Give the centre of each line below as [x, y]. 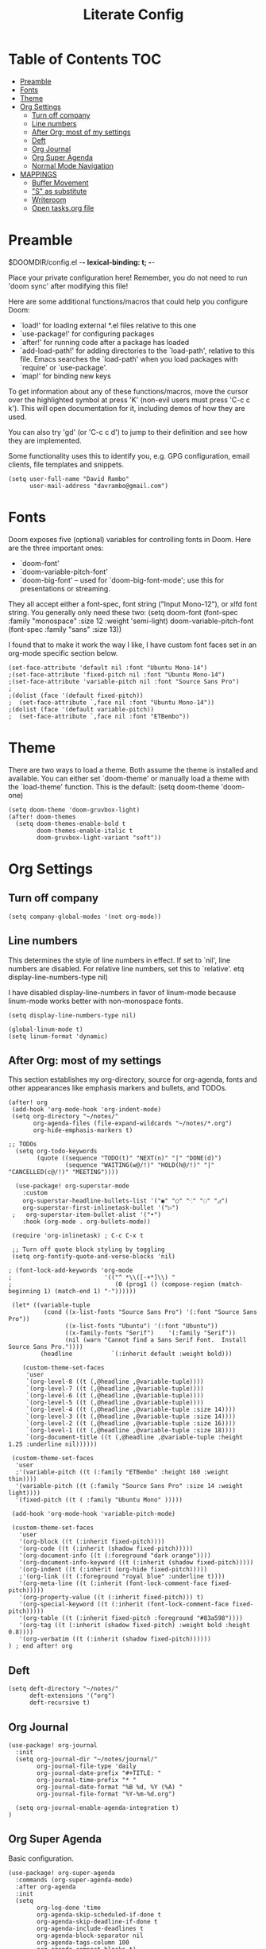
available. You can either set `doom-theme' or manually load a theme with [129, 778]
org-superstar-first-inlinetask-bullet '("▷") [101, 1208]
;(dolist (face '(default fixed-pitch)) [76, 696]
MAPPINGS [38, 174]
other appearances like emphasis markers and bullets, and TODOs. [118, 1088]
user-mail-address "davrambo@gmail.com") [99, 486]
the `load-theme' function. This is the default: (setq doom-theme [114, 787]
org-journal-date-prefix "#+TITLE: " [99, 1773]
